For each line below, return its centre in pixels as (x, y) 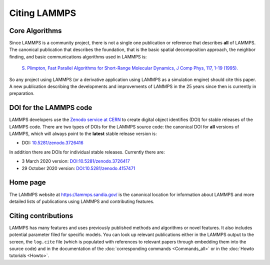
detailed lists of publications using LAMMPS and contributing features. (82, 201)
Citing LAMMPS (43, 13)
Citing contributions (41, 216)
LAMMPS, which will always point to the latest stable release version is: (83, 134)
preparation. (22, 93)
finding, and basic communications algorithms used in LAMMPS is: (78, 56)
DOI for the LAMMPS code (51, 108)
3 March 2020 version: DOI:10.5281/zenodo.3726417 (76, 161)
